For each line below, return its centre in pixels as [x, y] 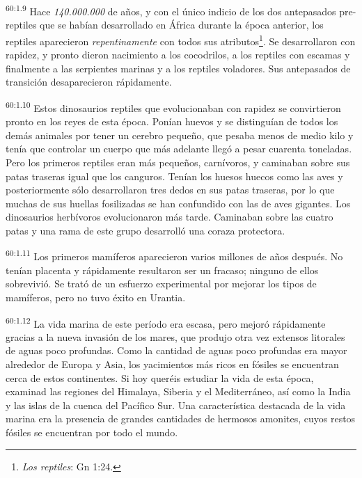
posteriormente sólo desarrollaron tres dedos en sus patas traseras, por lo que [170, 190]
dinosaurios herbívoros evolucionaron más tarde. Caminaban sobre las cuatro [170, 217]
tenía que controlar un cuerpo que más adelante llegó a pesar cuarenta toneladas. [179, 149]
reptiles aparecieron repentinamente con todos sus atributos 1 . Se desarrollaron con [181, 40]
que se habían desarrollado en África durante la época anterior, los [182, 25]
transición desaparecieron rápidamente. [89, 82]
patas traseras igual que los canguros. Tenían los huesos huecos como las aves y [174, 176]
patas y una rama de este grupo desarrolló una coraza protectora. [145, 230]
